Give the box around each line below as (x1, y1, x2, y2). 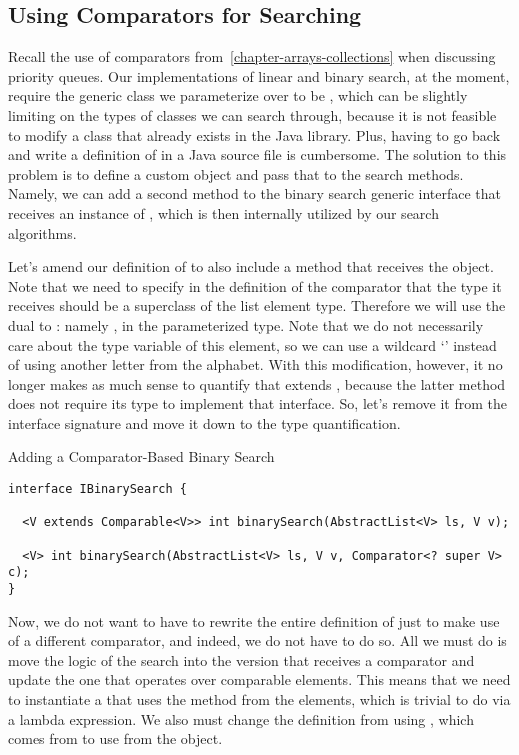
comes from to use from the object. (8, 728, 223, 749)
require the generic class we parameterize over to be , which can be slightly (8, 85, 468, 106)
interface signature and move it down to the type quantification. (8, 412, 401, 433)
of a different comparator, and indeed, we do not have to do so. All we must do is (8, 630, 507, 651)
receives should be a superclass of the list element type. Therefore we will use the (8, 295, 506, 316)
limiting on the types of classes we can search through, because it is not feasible (8, 104, 497, 125)
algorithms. (8, 222, 77, 243)
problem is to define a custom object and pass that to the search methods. (8, 163, 464, 184)
